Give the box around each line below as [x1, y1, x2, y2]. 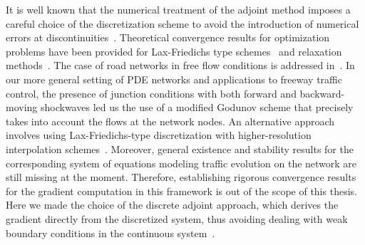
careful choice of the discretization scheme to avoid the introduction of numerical [6, 16, 359, 31]
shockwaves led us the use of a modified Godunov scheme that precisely [40, 100, 354, 115]
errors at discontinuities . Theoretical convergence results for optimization [6, 30, 330, 45]
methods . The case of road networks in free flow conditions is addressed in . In [6, 58, 355, 73]
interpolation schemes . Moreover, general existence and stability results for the [6, 141, 354, 156]
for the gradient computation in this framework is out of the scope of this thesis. [6, 183, 357, 198]
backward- [299, 85, 345, 100]
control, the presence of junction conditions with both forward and [6, 85, 297, 100]
